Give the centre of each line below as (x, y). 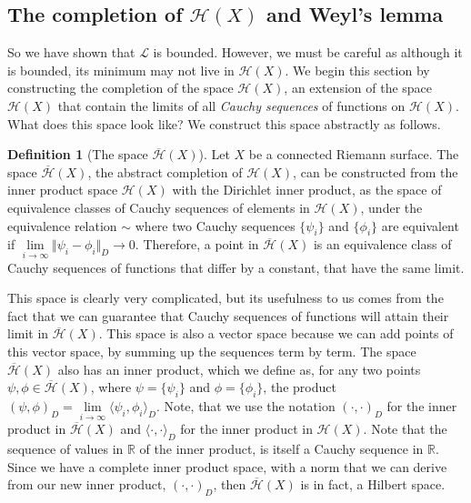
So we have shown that (71, 52)
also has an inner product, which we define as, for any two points (239, 369)
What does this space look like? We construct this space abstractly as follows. (224, 123)
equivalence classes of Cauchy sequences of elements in (159, 207)
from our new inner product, (87, 484)
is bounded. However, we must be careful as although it (308, 52)
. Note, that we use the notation (246, 405)
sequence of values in (65, 448)
